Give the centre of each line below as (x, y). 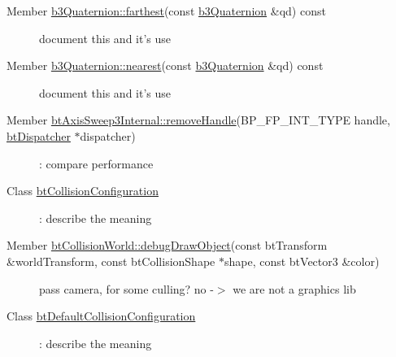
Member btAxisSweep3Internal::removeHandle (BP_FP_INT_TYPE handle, (198, 120)
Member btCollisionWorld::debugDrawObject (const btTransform (167, 245)
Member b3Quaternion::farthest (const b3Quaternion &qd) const (166, 11)
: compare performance (96, 163)
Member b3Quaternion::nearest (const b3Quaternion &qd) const (165, 65)
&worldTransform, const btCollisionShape (111, 261)
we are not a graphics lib (294, 288)
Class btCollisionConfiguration (83, 191)
